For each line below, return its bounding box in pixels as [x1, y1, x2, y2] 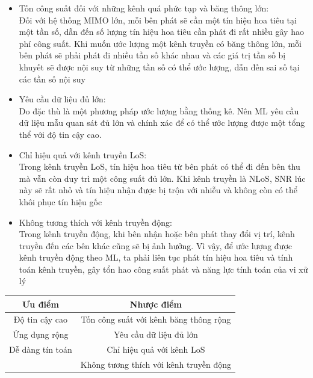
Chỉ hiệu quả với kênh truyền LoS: [19, 148, 147, 161]
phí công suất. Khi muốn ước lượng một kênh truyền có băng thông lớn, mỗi [19, 37, 302, 49]
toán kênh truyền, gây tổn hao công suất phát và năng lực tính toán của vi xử [19, 262, 308, 275]
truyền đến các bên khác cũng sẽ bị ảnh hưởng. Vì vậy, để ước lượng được [19, 239, 292, 252]
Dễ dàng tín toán [9, 343, 72, 356]
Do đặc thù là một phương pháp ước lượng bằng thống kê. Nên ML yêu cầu [19, 104, 299, 117]
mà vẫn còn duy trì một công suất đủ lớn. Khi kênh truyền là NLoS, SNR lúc [19, 172, 306, 184]
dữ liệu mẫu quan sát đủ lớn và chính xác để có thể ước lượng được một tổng [19, 116, 305, 129]
